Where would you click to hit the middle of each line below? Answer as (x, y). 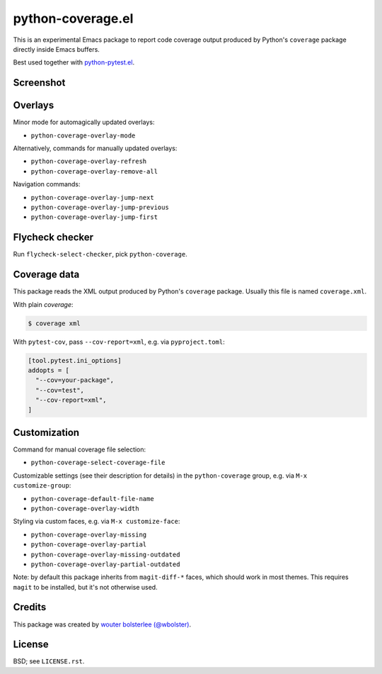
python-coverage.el (73, 18)
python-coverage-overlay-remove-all (94, 171)
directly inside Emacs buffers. (57, 49)
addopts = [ (49, 370)
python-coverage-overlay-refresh (89, 162)
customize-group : (42, 485)
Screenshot (39, 83)
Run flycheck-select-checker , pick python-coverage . (100, 254)
